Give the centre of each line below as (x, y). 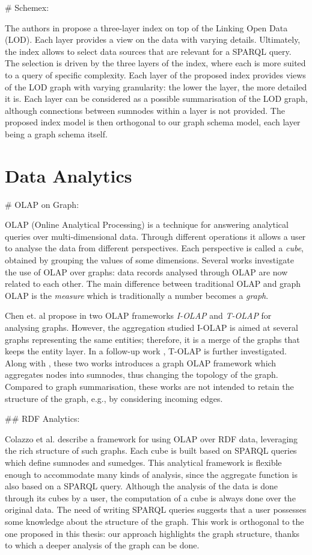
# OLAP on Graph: (42, 204)
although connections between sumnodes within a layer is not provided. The (145, 110)
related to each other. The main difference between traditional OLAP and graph (153, 284)
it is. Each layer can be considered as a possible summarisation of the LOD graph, (156, 99)
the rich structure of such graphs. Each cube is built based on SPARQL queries (151, 450)
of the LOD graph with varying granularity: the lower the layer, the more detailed (156, 86)
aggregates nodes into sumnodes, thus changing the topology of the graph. (142, 375)
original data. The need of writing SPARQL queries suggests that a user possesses (156, 510)
